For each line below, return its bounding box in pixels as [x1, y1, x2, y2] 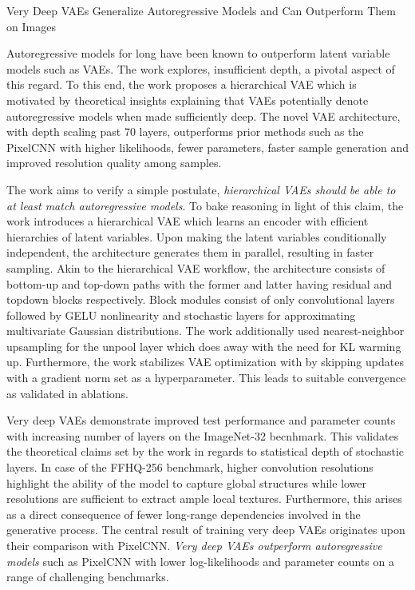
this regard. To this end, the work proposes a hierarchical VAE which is [6, 76, 357, 93]
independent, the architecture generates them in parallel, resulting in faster [6, 244, 374, 261]
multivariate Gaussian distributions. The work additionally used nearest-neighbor [6, 322, 405, 339]
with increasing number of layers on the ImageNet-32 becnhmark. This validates [6, 427, 399, 444]
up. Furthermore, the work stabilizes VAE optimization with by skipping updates [6, 353, 404, 370]
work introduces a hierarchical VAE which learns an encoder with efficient [6, 213, 369, 229]
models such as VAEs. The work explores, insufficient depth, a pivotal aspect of [6, 60, 395, 77]
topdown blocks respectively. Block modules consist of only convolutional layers [6, 291, 395, 308]
